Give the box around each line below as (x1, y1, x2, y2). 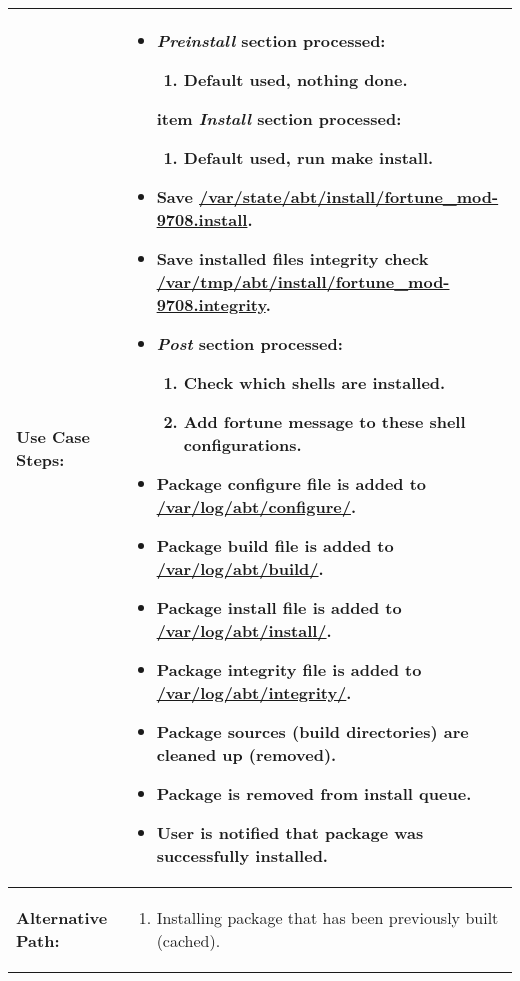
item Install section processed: (156, 107, 402, 130)
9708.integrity (156, 293, 266, 316)
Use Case (16, 425, 90, 448)
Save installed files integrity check (156, 247, 429, 270)
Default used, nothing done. (183, 68, 408, 91)
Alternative (16, 906, 108, 929)
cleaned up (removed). (156, 743, 337, 766)
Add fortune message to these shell (183, 410, 466, 433)
